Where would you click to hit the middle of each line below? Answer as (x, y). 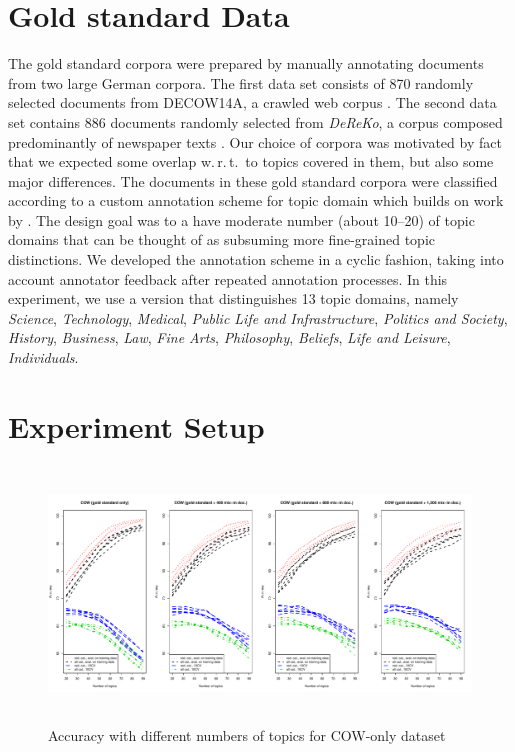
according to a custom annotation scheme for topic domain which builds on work (256, 200)
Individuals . (43, 357)
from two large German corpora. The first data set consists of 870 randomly (241, 82)
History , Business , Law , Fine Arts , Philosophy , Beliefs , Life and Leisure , (229, 337)
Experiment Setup (136, 425)
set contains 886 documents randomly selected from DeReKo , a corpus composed (255, 121)
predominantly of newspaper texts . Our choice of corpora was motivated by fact (255, 141)
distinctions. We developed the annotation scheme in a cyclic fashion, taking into (256, 259)
